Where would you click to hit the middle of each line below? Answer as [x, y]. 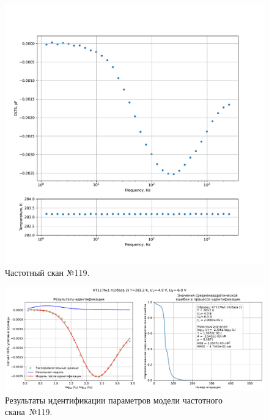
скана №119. [29, 412]
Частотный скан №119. [47, 272]
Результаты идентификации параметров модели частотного [114, 400]
